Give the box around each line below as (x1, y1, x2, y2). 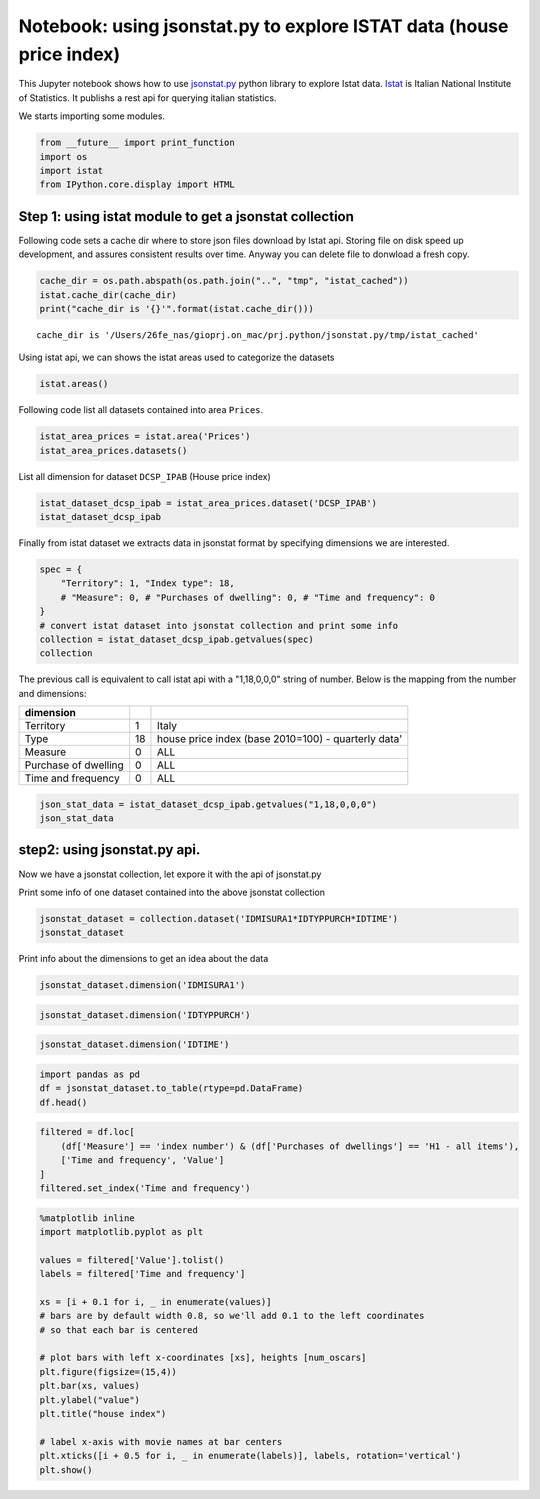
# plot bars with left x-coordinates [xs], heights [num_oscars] (39, 1352, 367, 1364)
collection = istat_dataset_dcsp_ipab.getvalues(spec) (39, 633, 314, 645)
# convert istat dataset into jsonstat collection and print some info (39, 620, 399, 631)
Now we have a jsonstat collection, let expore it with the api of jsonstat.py (18, 868, 322, 880)
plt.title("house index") (39, 1408, 167, 1420)
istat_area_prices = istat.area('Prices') (39, 431, 251, 442)
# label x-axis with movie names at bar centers (39, 1436, 283, 1447)
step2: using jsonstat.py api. (18, 841, 201, 859)
